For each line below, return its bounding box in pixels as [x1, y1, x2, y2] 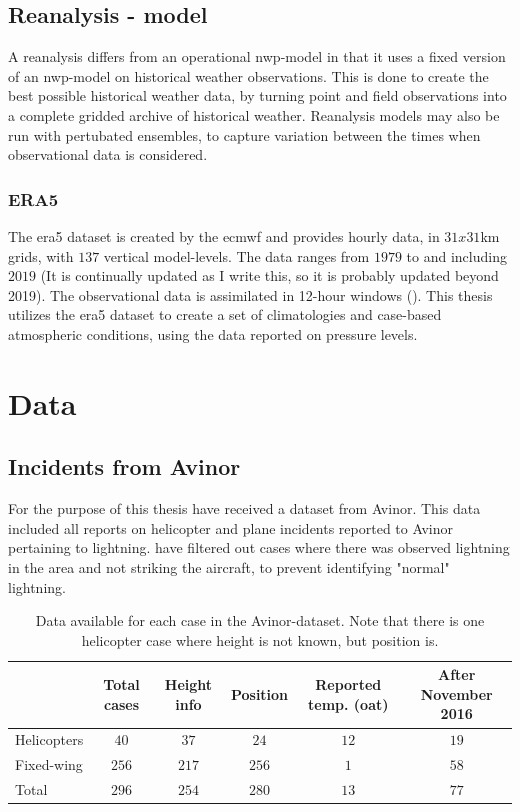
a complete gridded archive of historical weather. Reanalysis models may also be [8, 104, 500, 125]
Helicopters [15, 729, 84, 750]
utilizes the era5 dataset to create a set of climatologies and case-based [8, 304, 442, 325]
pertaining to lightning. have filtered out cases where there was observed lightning [8, 537, 510, 558]
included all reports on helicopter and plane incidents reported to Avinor [8, 517, 453, 538]
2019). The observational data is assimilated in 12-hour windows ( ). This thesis [8, 284, 493, 305]
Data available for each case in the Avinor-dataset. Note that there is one [35, 610, 485, 631]
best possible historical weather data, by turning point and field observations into [8, 85, 507, 106]
